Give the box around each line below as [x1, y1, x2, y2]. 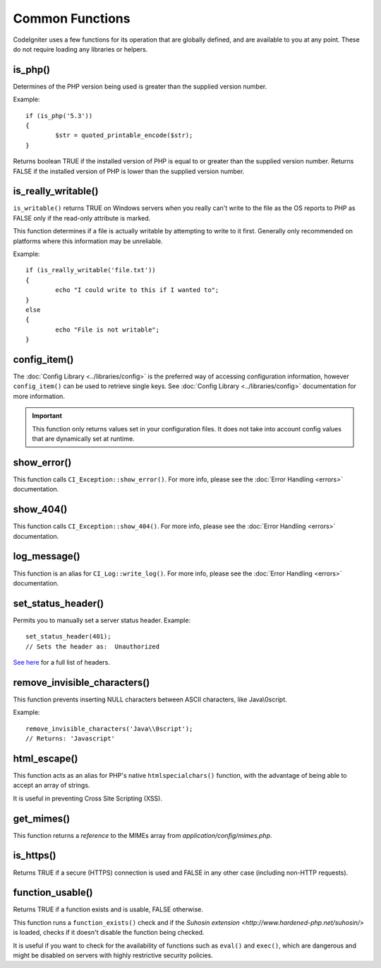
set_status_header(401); [25, 633, 111, 641]
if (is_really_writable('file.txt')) [25, 266, 157, 274]
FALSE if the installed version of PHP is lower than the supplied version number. [13, 167, 245, 175]
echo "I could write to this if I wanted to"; [55, 286, 219, 294]
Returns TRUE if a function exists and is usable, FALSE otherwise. [13, 905, 204, 914]
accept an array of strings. [13, 781, 90, 790]
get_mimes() [13, 812, 71, 824]
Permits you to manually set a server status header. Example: [13, 616, 190, 624]
